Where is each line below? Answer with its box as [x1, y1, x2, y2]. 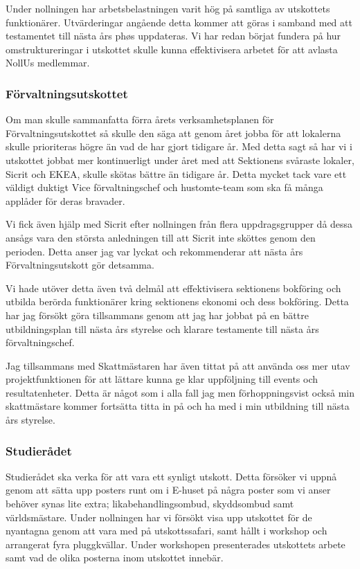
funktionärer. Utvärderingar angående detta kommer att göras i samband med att [6, 15, 352, 29]
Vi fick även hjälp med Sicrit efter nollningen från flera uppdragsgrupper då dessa [6, 217, 353, 231]
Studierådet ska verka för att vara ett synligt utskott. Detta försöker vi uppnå [6, 469, 337, 483]
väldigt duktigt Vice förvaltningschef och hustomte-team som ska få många [6, 180, 323, 195]
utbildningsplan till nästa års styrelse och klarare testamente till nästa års [6, 321, 319, 336]
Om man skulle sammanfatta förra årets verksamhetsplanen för [6, 112, 274, 127]
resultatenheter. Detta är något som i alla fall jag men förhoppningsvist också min [6, 385, 354, 399]
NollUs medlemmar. [6, 55, 90, 70]
